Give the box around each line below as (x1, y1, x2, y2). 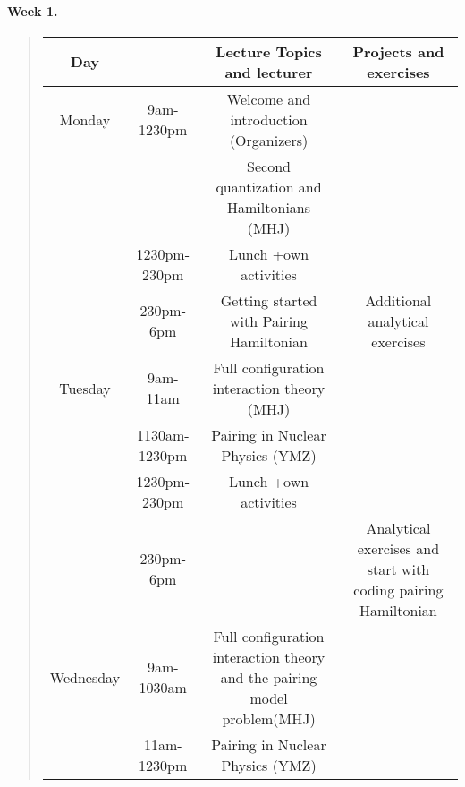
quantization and (216, 175, 322, 197)
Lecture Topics (216, 40, 322, 62)
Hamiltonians (227, 196, 311, 218)
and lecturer (224, 61, 313, 82)
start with (367, 558, 430, 579)
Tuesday (59, 377, 111, 398)
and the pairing (220, 666, 317, 688)
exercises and (357, 537, 440, 559)
